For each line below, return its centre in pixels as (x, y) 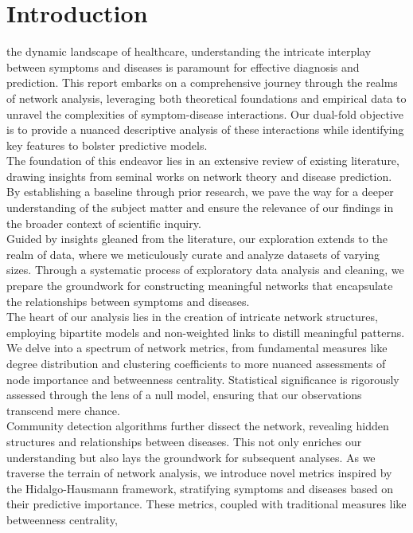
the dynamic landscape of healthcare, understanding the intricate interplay (189, 51)
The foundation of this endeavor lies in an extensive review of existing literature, (203, 161)
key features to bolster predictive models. (107, 145)
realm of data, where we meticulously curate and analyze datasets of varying (193, 254)
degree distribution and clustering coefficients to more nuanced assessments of (196, 363)
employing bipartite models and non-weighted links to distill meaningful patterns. (206, 332)
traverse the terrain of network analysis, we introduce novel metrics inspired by (199, 473)
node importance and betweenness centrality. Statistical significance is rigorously (203, 379)
